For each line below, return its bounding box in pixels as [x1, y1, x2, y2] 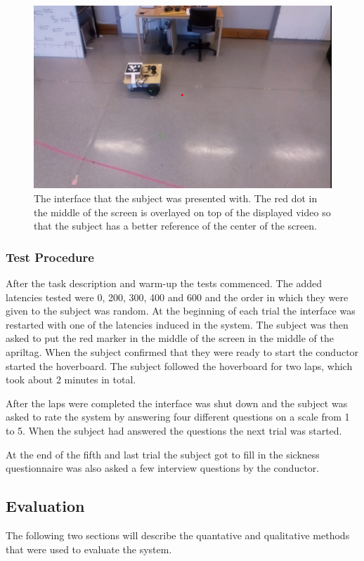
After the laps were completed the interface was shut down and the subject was [6, 395, 348, 410]
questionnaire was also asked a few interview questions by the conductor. [6, 461, 320, 475]
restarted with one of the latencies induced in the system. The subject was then [6, 317, 349, 331]
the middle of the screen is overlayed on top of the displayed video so [34, 204, 331, 219]
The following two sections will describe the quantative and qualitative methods [6, 527, 350, 542]
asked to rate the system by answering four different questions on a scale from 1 [6, 409, 350, 424]
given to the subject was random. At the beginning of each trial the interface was [6, 303, 356, 318]
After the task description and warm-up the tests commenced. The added [6, 276, 322, 291]
